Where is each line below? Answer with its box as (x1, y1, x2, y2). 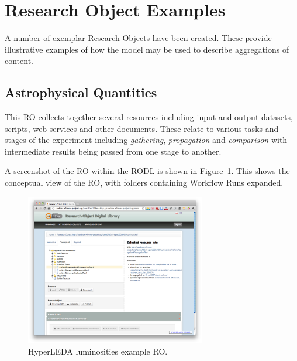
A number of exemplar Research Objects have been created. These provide (5, 32, 272, 44)
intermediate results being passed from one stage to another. (5, 145, 222, 157)
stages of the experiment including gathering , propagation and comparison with (5, 134, 288, 146)
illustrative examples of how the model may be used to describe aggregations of (5, 43, 289, 55)
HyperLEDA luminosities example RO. (28, 345, 168, 357)
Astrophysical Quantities (5, 83, 157, 101)
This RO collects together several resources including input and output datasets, (5, 111, 293, 123)
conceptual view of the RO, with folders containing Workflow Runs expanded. (5, 176, 284, 189)
